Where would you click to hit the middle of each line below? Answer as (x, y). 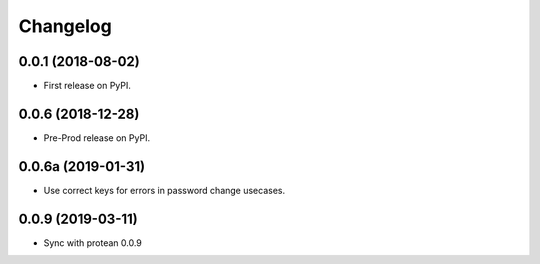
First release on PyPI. (87, 86)
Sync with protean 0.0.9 (92, 242)
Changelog (65, 26)
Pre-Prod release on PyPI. (96, 137)
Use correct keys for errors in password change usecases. (164, 190)
